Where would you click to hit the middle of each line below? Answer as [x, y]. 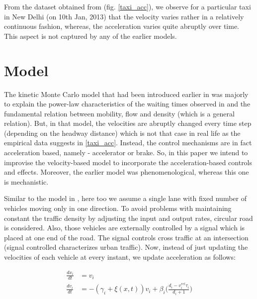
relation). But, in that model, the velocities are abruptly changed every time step [128, 123]
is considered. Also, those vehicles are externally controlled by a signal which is [125, 228]
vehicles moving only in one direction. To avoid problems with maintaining [118, 208]
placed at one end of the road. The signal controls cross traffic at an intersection [126, 237]
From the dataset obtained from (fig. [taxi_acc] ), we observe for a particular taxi [128, 6]
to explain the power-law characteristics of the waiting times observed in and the [127, 104]
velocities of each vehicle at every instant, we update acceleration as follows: [120, 257]
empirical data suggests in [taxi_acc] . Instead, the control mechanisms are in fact [128, 143]
